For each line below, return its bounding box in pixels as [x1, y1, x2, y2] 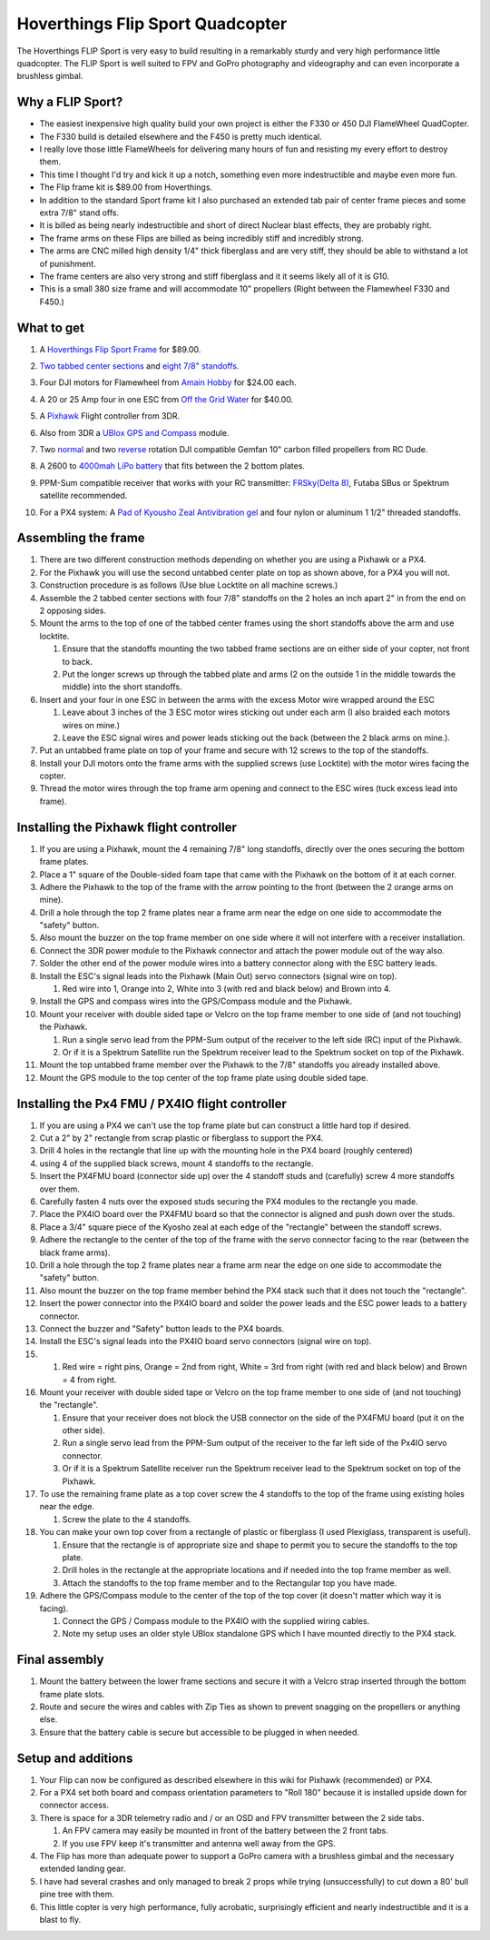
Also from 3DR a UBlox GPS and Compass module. [39, 427, 230, 438]
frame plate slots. [39, 1688, 105, 1699]
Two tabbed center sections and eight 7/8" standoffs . [39, 361, 240, 371]
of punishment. [39, 258, 97, 269]
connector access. [39, 1799, 109, 1811]
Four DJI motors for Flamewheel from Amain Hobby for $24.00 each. [39, 377, 297, 388]
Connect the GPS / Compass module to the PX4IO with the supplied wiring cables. [62, 1615, 370, 1626]
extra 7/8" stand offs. [39, 207, 120, 218]
